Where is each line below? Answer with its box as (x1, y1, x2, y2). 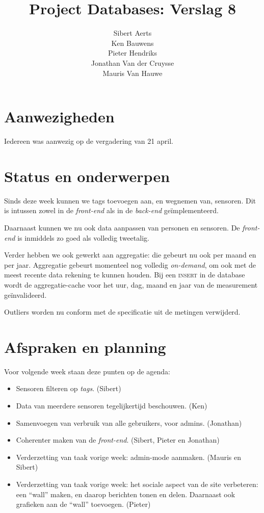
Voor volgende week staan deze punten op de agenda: (4, 366, 170, 376)
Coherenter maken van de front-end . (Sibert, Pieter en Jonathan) (16, 434, 220, 445)
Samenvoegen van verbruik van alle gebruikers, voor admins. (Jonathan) (16, 417, 242, 428)
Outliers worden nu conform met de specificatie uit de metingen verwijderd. (4, 306, 241, 317)
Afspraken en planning (4, 336, 166, 357)
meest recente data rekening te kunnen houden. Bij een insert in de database (4, 269, 245, 280)
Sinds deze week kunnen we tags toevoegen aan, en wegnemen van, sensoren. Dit (4, 195, 256, 206)
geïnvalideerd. (4, 289, 47, 300)
